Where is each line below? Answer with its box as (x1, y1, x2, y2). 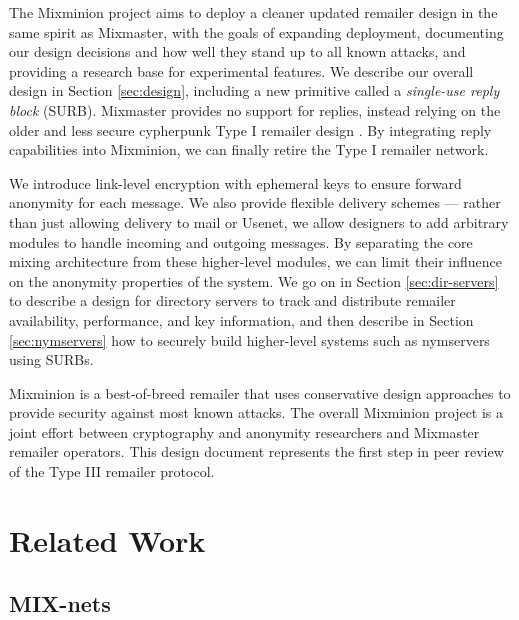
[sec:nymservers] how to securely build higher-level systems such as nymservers (9, 329, 490, 350)
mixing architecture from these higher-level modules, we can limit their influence (9, 251, 503, 272)
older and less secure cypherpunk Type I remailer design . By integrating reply (9, 119, 492, 140)
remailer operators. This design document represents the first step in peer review (9, 441, 504, 462)
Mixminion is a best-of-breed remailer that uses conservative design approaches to (9, 382, 511, 403)
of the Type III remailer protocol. (9, 461, 215, 482)
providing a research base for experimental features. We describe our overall (9, 60, 474, 81)
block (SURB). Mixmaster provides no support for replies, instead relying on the (9, 99, 501, 120)
